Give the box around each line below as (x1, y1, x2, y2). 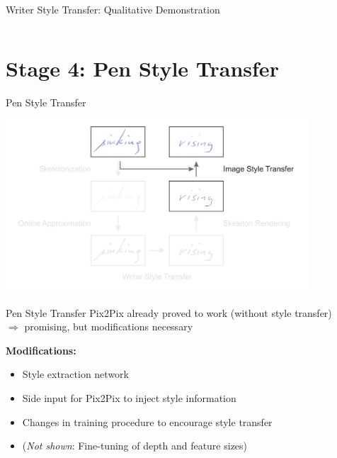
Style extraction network (22, 367, 129, 381)
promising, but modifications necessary (24, 319, 193, 334)
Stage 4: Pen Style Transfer (6, 53, 279, 82)
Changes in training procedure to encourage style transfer (22, 414, 273, 429)
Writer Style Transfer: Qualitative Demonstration (6, 2, 220, 16)
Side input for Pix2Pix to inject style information (22, 391, 236, 406)
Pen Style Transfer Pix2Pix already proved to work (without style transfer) (6, 305, 332, 320)
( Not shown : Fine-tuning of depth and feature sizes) (22, 438, 248, 453)
